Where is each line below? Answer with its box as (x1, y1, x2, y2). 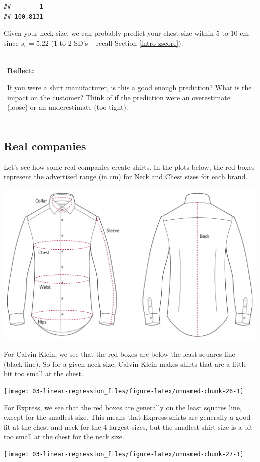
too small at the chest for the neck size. (4, 431, 124, 442)
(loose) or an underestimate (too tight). (7, 102, 128, 112)
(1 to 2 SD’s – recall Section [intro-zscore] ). (51, 37, 183, 48)
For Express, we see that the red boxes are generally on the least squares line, (4, 402, 242, 412)
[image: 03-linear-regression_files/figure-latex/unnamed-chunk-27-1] (4, 450, 244, 458)
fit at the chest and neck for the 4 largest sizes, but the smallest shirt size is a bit (4, 421, 253, 432)
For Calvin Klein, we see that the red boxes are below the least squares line (4, 349, 235, 359)
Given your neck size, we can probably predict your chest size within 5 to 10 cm (4, 28, 249, 38)
